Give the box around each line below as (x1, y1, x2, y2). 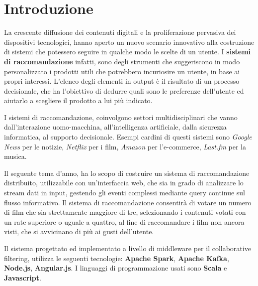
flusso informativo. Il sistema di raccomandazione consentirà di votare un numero (4, 197, 252, 207)
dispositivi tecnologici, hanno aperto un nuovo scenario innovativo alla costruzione (4, 36, 255, 47)
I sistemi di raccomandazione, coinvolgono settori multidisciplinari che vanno (4, 112, 238, 122)
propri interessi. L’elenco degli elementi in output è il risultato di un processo (4, 76, 240, 86)
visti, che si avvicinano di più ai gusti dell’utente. (4, 226, 154, 237)
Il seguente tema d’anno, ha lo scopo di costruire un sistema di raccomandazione (4, 167, 250, 178)
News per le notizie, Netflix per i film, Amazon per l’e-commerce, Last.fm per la (4, 141, 246, 151)
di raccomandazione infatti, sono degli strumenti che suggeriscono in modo (4, 56, 240, 66)
